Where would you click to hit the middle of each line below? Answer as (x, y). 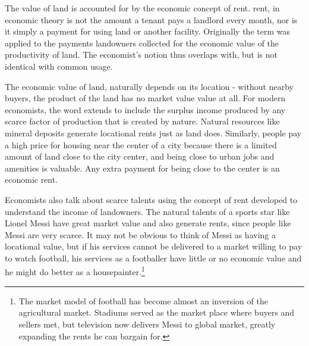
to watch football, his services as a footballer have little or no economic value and (153, 258)
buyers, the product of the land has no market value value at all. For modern (145, 98)
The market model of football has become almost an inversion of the (143, 300)
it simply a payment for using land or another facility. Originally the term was (147, 31)
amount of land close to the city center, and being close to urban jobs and (140, 156)
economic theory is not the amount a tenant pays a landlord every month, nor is (151, 19)
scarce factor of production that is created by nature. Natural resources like (142, 121)
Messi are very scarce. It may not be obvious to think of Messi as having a (140, 234)
